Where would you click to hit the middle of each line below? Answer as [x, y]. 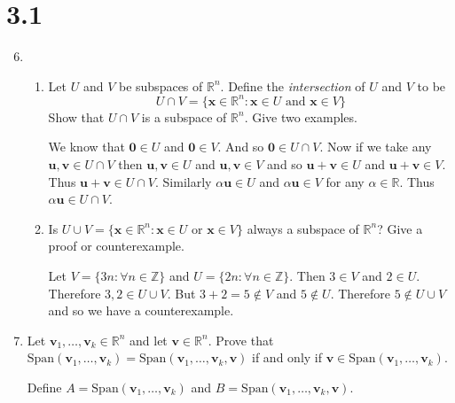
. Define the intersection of [293, 85]
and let [149, 340]
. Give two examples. [301, 116]
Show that [76, 116]
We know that [86, 147]
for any [345, 181]
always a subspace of [303, 228]
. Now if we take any [376, 147]
